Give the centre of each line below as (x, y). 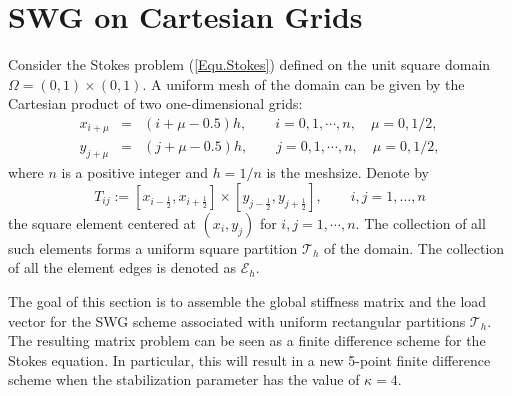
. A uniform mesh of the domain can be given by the (303, 83)
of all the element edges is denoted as (122, 267)
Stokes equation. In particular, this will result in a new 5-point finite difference (249, 359)
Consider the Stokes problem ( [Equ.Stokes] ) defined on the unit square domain (249, 64)
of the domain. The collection (414, 247)
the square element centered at (102, 222)
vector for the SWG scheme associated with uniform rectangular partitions (237, 320)
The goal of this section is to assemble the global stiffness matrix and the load (247, 301)
